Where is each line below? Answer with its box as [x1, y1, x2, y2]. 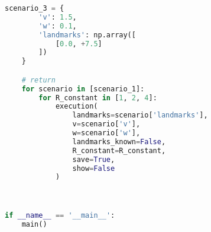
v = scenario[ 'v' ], [72, 120, 141, 129]
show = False [72, 164, 115, 173]
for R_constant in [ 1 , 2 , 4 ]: [38, 93, 157, 102]
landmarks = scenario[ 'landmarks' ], [72, 111, 208, 120]
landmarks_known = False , [72, 137, 166, 146]
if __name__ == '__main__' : [5, 211, 115, 220]
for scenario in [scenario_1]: [21, 84, 145, 93]
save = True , [72, 155, 115, 164]
